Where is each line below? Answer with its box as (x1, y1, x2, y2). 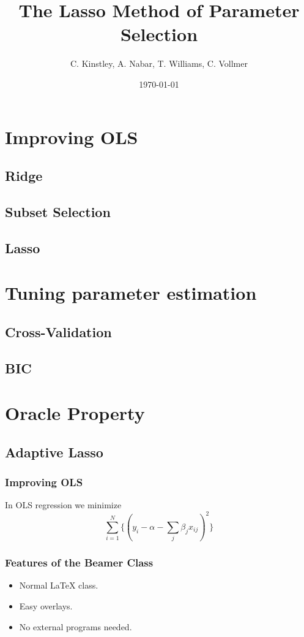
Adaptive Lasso (5, 442, 103, 461)
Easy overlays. (19, 599, 73, 612)
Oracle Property (5, 400, 145, 425)
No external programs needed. (19, 620, 132, 633)
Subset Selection (5, 202, 111, 221)
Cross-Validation (5, 322, 112, 341)
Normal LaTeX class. (19, 579, 98, 592)
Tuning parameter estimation (5, 280, 257, 305)
